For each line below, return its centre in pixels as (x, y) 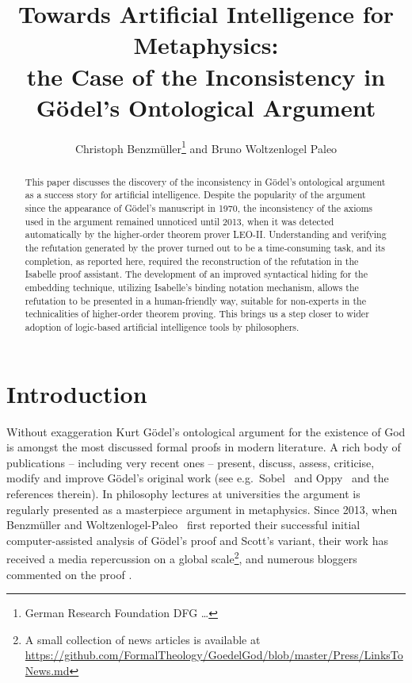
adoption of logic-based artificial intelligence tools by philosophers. (162, 326)
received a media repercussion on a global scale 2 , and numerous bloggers (182, 557)
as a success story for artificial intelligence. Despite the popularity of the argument (195, 195)
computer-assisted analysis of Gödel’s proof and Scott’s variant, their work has (197, 540)
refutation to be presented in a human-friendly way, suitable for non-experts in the (195, 300)
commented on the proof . (69, 574)
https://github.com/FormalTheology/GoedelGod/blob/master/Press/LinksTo (214, 655)
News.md (47, 670)
